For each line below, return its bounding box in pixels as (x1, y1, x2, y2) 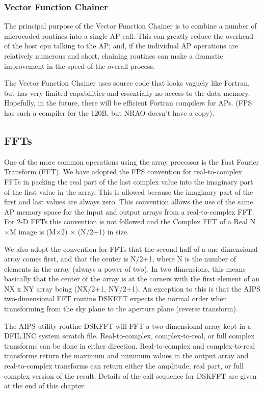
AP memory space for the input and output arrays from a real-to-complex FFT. (4, 206, 254, 217)
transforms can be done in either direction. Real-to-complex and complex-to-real (4, 340, 255, 351)
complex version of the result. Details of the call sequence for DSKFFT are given (4, 370, 257, 381)
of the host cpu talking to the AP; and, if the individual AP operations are (4, 40, 239, 51)
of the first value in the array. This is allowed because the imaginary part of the (4, 186, 253, 197)
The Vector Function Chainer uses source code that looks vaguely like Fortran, (4, 77, 250, 88)
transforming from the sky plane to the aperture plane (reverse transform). (4, 303, 238, 314)
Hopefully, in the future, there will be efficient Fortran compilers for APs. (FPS (4, 97, 252, 108)
